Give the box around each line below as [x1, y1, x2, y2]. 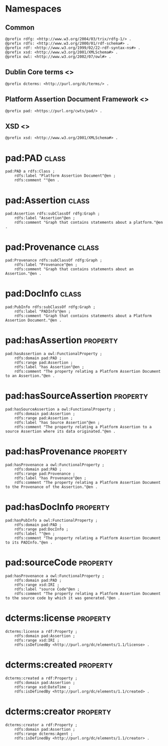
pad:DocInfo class [5, 288, 81, 300]
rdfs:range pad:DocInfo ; [14, 526, 69, 532]
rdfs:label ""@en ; [14, 531, 55, 536]
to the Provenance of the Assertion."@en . [5, 484, 98, 489]
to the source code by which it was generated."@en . [5, 595, 121, 601]
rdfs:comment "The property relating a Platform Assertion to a [14, 425, 152, 430]
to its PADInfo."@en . [5, 540, 53, 545]
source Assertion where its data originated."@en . [5, 429, 116, 434]
